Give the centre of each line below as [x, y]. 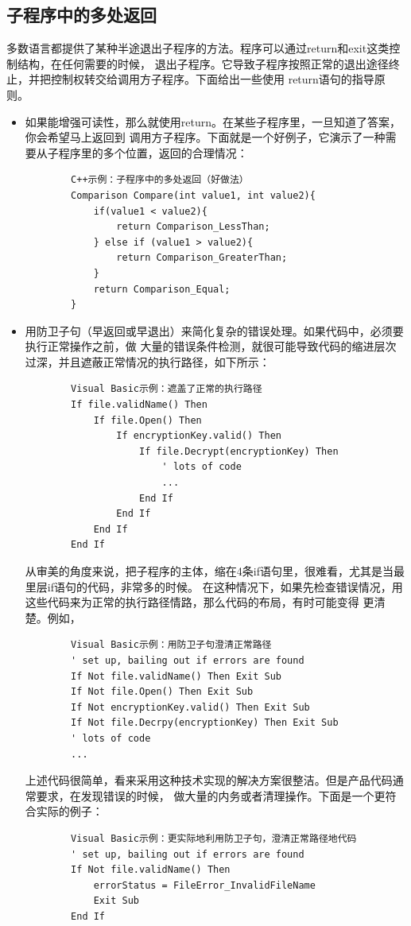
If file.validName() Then [139, 405]
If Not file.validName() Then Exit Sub [176, 676]
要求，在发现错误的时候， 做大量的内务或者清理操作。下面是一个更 [211, 795]
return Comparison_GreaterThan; [202, 258]
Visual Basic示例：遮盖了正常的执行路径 [167, 389]
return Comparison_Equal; [162, 289]
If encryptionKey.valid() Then [199, 436]
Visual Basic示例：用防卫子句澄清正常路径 [171, 645]
